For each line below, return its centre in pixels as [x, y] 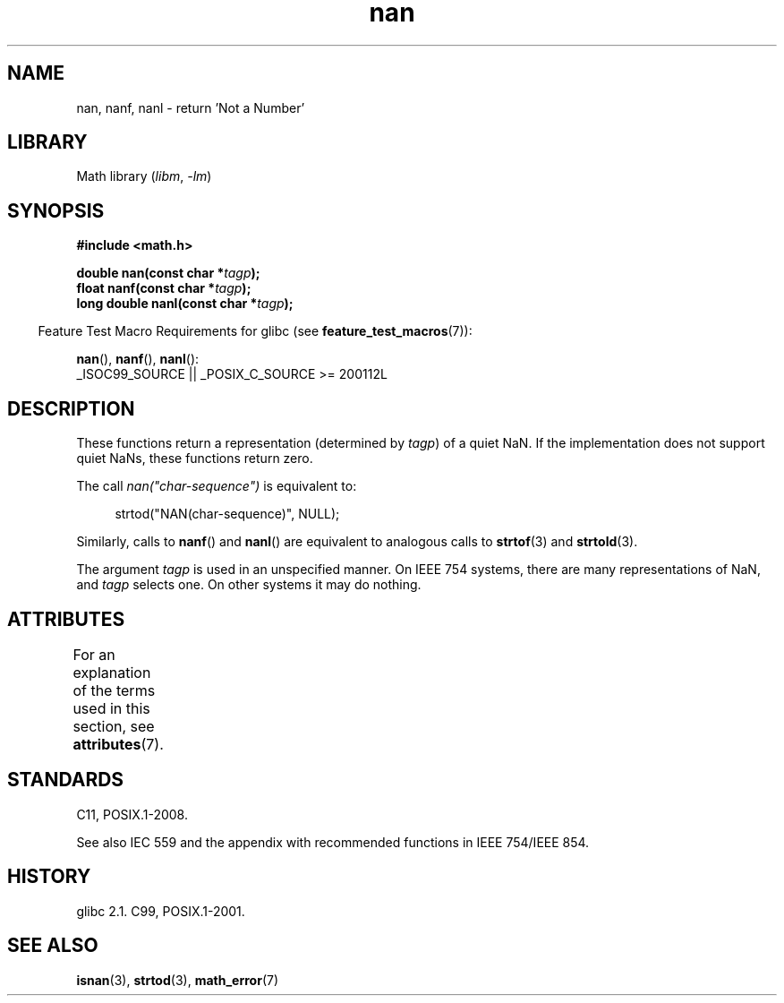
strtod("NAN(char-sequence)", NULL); [227, 514]
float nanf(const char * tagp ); [164, 288]
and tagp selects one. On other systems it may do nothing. [249, 585]
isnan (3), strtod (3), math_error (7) [178, 980]
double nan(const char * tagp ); [168, 273]
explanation [112, 672]
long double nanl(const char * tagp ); [185, 304]
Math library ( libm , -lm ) [144, 176]
